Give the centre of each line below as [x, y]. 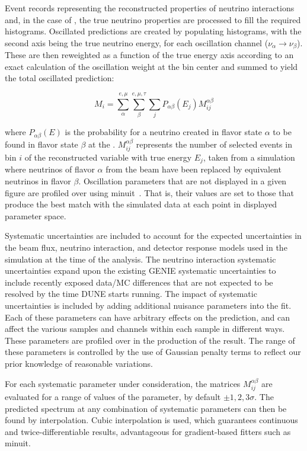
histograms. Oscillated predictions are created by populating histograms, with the [153, 31]
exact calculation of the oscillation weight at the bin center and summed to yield [151, 66]
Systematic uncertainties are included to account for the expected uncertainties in [153, 236]
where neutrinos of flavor [50, 169]
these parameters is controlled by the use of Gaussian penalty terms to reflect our [153, 352]
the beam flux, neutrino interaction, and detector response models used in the [146, 247]
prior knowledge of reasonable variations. [79, 363]
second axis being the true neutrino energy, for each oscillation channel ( [137, 42]
